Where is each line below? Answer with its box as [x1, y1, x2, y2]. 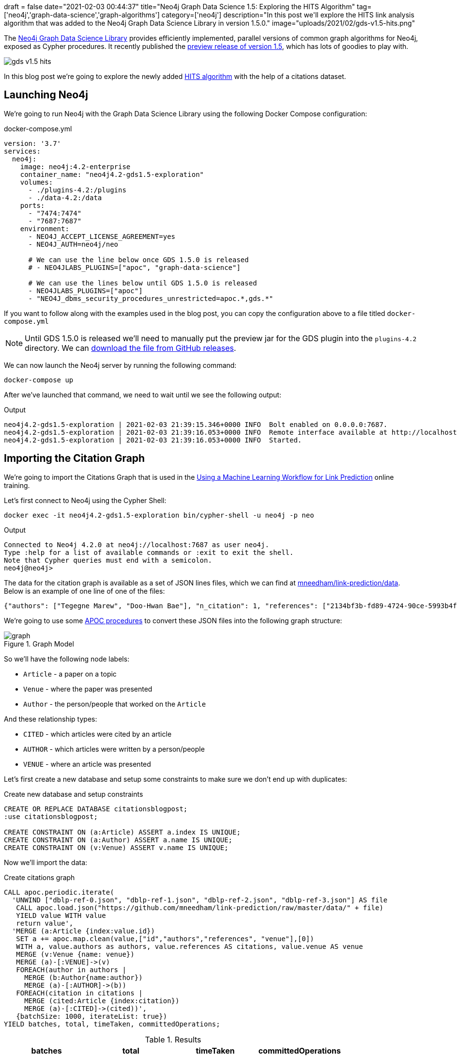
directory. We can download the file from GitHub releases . [25, 343, 236, 353]
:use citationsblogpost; [4, 812, 98, 820]
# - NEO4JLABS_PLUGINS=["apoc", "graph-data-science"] [28, 263, 241, 271]
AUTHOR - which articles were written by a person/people [23, 744, 205, 753]
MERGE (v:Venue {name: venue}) [16, 950, 135, 958]
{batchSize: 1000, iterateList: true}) [16, 1012, 168, 1020]
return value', [16, 919, 74, 927]
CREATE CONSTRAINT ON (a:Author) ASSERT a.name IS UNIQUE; [4, 836, 233, 844]
